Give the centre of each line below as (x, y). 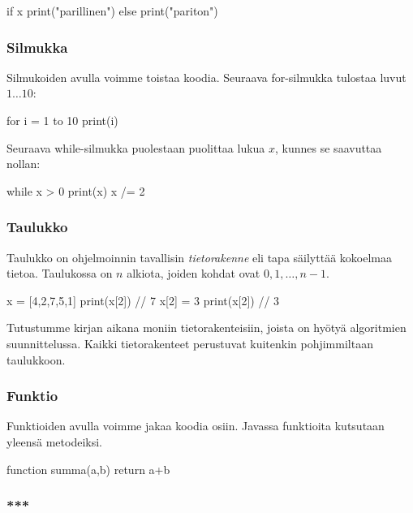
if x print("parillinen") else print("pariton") (112, 11)
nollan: (24, 164)
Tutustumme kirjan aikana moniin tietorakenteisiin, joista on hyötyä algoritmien (206, 328)
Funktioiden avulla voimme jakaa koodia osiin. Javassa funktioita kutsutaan (196, 426)
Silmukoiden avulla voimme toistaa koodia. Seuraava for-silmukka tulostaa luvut (206, 77)
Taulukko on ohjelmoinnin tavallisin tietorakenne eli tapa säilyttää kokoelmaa (199, 257)
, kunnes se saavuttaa (329, 147)
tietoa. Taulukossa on (60, 273)
